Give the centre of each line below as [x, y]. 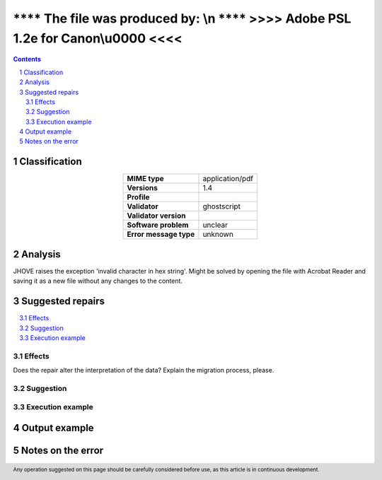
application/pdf [228, 179]
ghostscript [221, 206]
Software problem [158, 225]
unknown [218, 235]
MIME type [145, 179]
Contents [27, 59]
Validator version [156, 216]
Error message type [161, 235]
